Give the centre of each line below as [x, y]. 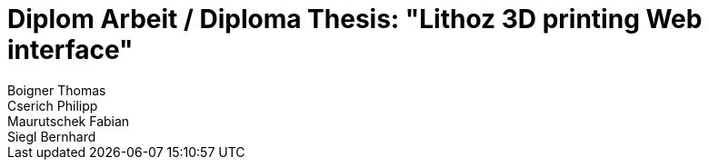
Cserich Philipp [53, 105]
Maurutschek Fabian [69, 121]
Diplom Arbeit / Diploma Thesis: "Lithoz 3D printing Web [355, 19]
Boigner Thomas [57, 90]
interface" [70, 50]
